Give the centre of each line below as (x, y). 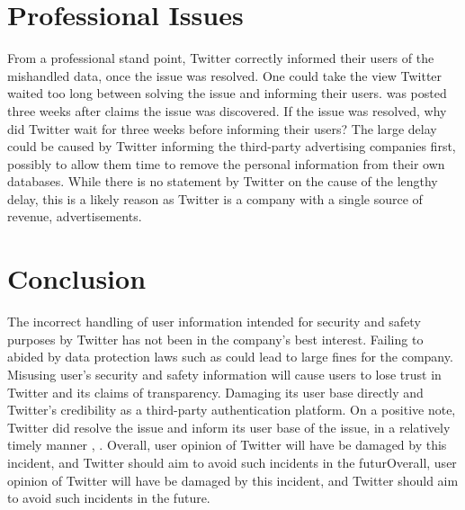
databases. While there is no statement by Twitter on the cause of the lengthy (223, 181)
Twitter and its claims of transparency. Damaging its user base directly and (215, 392)
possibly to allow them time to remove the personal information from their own (226, 163)
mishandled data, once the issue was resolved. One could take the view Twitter (225, 75)
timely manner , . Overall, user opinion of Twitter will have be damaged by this (227, 445)
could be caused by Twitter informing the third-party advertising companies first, (232, 146)
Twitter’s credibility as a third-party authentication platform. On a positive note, (232, 410)
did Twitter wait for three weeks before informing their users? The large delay (222, 128)
